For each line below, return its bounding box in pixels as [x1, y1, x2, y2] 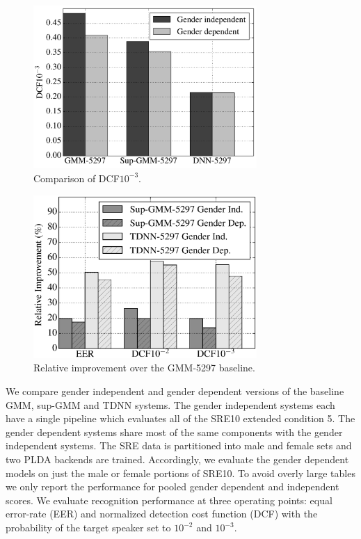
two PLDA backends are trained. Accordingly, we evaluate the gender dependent [6, 452, 349, 467]
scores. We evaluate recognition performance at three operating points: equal [6, 492, 332, 507]
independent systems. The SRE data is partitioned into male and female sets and [6, 438, 352, 453]
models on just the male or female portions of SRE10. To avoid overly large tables [6, 465, 355, 480]
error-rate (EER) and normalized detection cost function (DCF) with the [6, 506, 318, 521]
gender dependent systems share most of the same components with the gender [6, 424, 343, 439]
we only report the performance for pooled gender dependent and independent [6, 479, 339, 494]
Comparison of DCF [33, 170, 120, 185]
